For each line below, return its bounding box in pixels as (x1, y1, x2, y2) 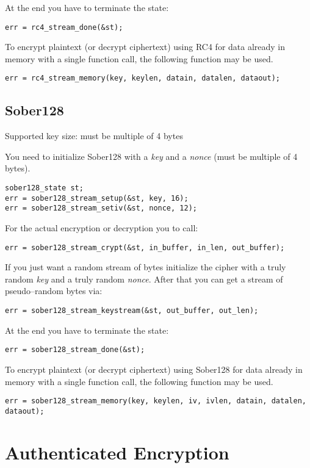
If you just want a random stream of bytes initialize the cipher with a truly (5, 261, 286, 273)
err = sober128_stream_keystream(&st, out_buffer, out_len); (5, 306, 259, 315)
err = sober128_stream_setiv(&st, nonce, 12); (5, 204, 197, 213)
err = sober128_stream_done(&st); (5, 345, 145, 355)
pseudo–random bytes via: (5, 284, 103, 297)
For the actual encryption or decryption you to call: (5, 221, 198, 234)
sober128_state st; (5, 184, 84, 193)
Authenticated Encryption (5, 439, 229, 464)
